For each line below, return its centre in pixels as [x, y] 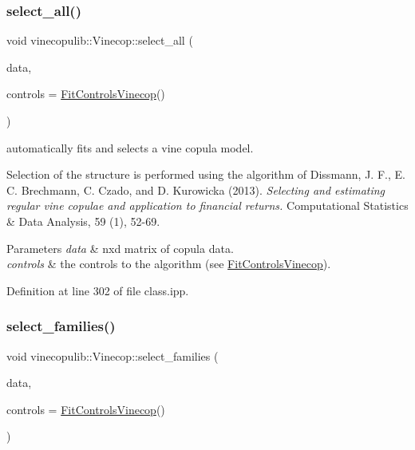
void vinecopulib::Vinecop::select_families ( [113, 355]
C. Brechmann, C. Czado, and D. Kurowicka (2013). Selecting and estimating [196, 189]
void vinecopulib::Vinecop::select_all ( [100, 40]
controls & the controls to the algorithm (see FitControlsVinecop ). [169, 264]
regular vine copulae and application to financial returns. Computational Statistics [207, 205]
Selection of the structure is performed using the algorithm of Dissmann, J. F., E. [206, 174]
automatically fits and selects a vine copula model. [130, 147]
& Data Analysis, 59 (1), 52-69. [83, 221]
